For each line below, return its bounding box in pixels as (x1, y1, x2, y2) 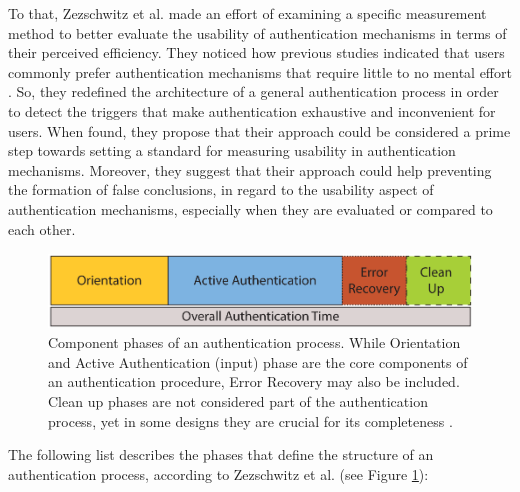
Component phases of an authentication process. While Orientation (48, 332, 461, 353)
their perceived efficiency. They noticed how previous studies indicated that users (8, 42, 505, 63)
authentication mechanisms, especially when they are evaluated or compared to (8, 198, 493, 219)
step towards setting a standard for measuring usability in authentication (8, 140, 456, 161)
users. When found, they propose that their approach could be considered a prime (8, 120, 511, 141)
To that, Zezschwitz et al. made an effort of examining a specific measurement (8, 3, 487, 23)
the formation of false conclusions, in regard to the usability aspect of (8, 179, 434, 200)
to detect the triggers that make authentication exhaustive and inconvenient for (8, 100, 496, 121)
